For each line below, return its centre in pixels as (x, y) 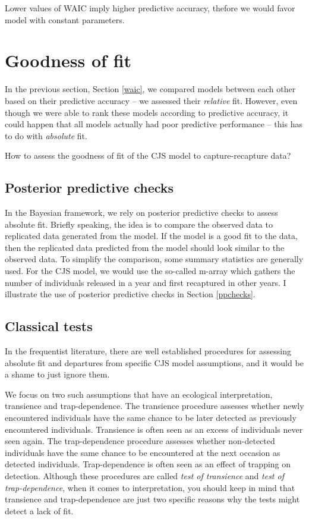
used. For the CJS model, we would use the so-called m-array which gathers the (150, 271)
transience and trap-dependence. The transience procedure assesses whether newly (154, 406)
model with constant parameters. (65, 19)
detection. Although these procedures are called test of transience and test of (144, 475)
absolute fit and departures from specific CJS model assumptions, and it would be (154, 362)
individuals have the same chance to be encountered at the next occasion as (143, 452)
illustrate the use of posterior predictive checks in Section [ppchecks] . (130, 294)
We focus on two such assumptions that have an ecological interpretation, (139, 394)
